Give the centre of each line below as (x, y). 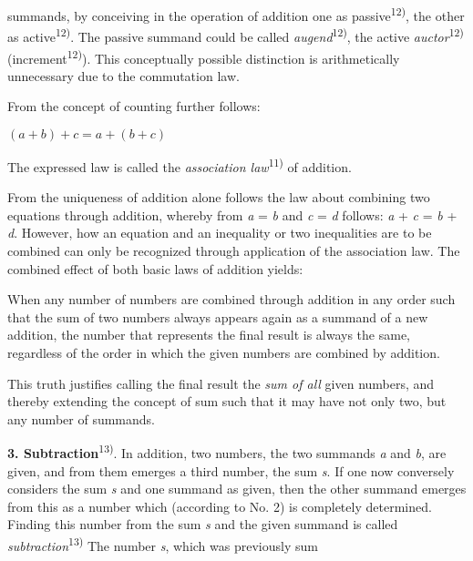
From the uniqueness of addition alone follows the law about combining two (219, 197)
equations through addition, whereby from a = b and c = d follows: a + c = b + (232, 214)
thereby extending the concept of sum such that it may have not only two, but (227, 401)
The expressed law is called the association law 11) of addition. (180, 165)
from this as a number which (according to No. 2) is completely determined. (220, 506)
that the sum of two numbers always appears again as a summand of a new (218, 316)
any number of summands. (81, 418)
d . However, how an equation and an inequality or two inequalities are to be (220, 233)
